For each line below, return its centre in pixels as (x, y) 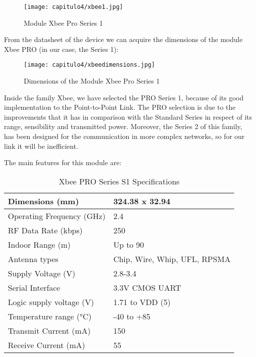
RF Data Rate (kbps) (45, 230)
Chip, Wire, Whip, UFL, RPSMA (172, 259)
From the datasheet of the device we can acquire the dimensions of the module (123, 39)
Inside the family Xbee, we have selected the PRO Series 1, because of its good (124, 97)
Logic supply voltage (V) (51, 302)
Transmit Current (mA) (49, 330)
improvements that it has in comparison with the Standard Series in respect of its (128, 116)
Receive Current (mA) (47, 345)
